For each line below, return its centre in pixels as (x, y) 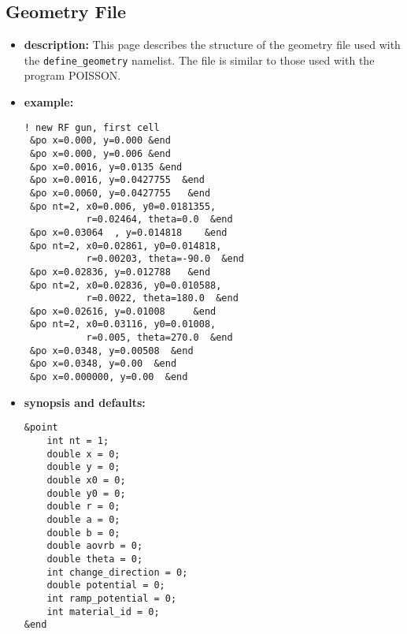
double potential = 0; (106, 586)
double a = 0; (83, 519)
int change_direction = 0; (117, 572)
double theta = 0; (95, 559)
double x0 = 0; (86, 480)
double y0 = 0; (86, 493)
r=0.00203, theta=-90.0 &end (165, 259)
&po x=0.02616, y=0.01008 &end (123, 311)
